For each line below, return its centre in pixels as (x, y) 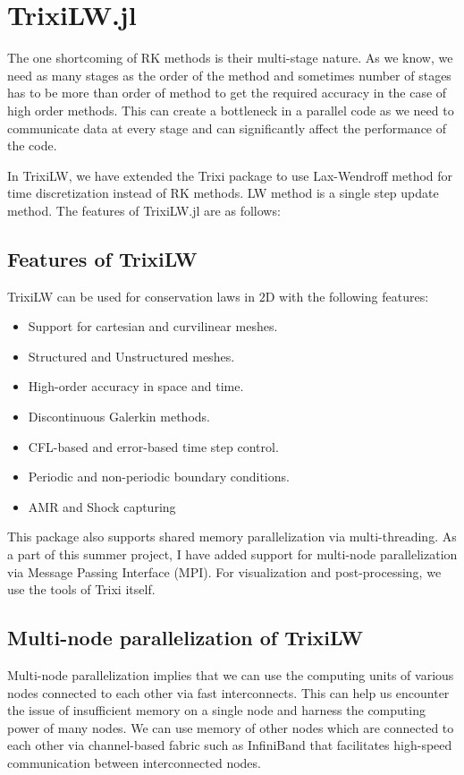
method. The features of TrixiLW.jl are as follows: (144, 210)
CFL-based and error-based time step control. (153, 446)
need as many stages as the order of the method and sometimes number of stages (229, 75)
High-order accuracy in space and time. (136, 386)
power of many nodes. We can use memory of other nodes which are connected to (231, 727)
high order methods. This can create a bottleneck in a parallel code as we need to (231, 110)
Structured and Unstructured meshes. (131, 356)
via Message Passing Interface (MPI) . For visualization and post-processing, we (224, 571)
